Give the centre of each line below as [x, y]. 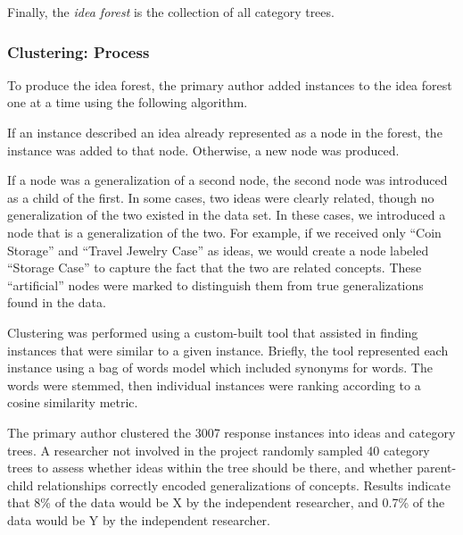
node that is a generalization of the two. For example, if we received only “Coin [224, 232]
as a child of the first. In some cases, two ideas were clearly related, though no [221, 197]
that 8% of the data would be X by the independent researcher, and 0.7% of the [226, 502]
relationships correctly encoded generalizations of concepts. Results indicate [244, 485]
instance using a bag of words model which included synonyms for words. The [220, 368]
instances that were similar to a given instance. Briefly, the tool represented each [228, 350]
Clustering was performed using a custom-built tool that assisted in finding [213, 332]
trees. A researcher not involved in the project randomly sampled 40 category [219, 450]
